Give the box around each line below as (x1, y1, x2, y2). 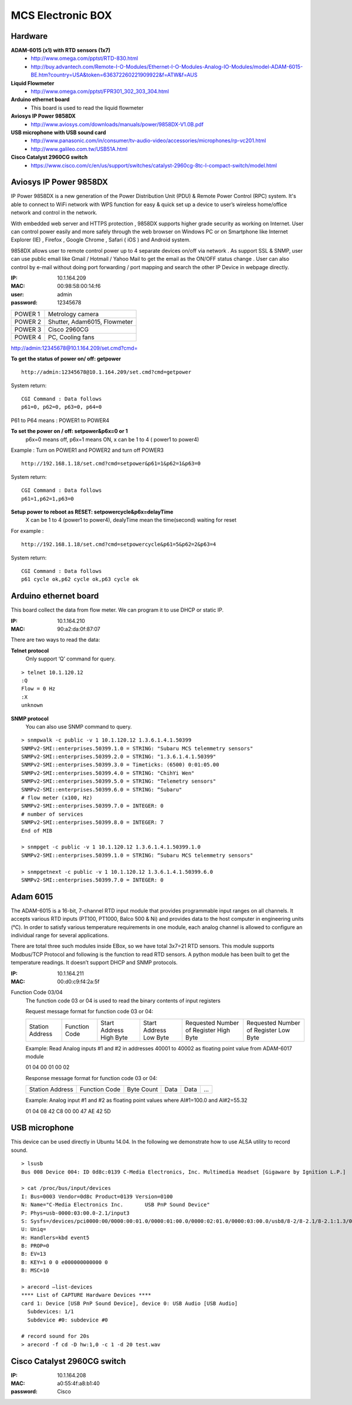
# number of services (21, 811, 83, 817)
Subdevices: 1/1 (27, 1308, 75, 1315)
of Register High (185, 1026, 231, 1034)
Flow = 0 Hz (21, 685, 56, 692)
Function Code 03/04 (11, 989, 63, 996)
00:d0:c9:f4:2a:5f (57, 978, 100, 985)
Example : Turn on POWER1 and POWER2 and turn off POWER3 (11, 447, 164, 454)
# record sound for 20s (21, 1333, 90, 1340)
